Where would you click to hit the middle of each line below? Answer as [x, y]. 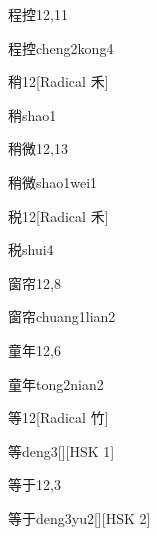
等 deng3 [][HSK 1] [61, 450]
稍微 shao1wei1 [53, 181]
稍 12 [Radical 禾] [58, 81]
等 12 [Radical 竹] [58, 417]
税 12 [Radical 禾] [58, 215]
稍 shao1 [32, 114]
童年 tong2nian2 [56, 383]
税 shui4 [31, 249]
